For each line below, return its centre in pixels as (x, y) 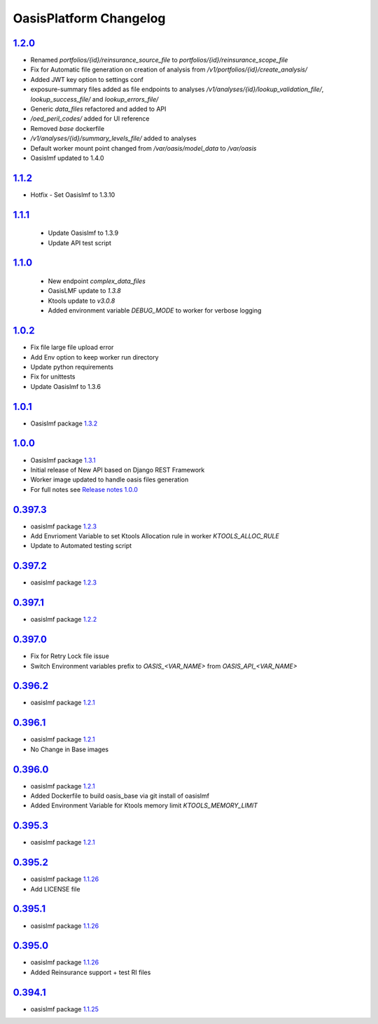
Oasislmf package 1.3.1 (63, 460)
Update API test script (80, 243)
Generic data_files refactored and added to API (98, 109)
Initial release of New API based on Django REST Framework (118, 470)
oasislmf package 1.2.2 (64, 620)
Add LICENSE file (55, 889)
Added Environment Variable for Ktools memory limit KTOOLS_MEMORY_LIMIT (144, 805)
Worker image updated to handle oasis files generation (110, 479)
